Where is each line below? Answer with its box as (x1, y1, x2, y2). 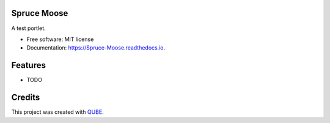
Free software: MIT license (26, 35, 94, 43)
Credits (11, 92, 40, 103)
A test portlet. (11, 24, 46, 32)
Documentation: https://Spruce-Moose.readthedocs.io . (26, 44, 166, 51)
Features (11, 60, 46, 70)
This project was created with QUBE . (11, 108, 104, 116)
